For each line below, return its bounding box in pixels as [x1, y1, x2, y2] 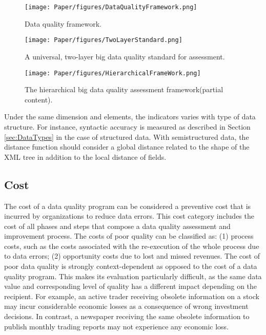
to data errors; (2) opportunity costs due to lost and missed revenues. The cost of [4, 250, 260, 261]
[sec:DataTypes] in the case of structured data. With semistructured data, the [4, 131, 249, 142]
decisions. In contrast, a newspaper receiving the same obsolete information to [4, 311, 250, 322]
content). [25, 94, 53, 104]
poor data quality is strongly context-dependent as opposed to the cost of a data [4, 261, 257, 271]
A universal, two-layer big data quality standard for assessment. [25, 51, 225, 61]
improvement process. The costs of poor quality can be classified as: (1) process [4, 231, 254, 241]
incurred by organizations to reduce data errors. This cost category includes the [4, 211, 254, 221]
